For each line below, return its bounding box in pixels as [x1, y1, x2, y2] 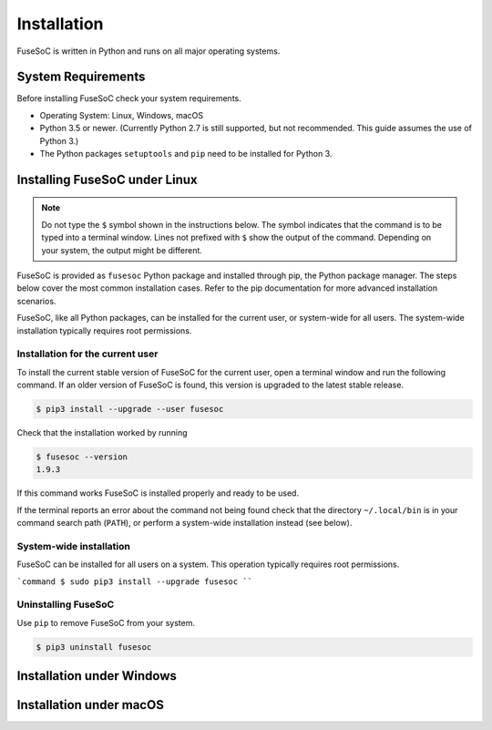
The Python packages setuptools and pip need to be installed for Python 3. [39, 149, 333, 159]
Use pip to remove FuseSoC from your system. [16, 617, 196, 628]
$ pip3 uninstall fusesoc [36, 642, 152, 652]
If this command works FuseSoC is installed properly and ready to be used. [16, 488, 300, 499]
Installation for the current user [16, 347, 159, 360]
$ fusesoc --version [36, 452, 128, 462]
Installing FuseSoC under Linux [16, 171, 198, 187]
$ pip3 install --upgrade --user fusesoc [36, 404, 224, 415]
